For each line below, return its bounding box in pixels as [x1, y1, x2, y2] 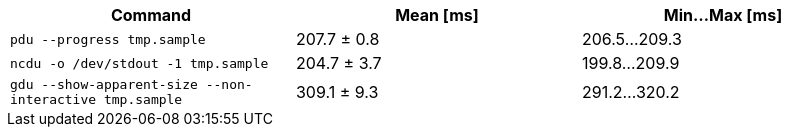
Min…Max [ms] [663, 5, 783, 25]
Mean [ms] [395, 5, 479, 25]
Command [110, 5, 192, 25]
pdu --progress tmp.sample [10, 31, 206, 47]
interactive [10, 92, 97, 107]
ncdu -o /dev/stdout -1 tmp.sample [10, 55, 269, 71]
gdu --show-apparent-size [10, 77, 198, 92]
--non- [205, 77, 253, 92]
